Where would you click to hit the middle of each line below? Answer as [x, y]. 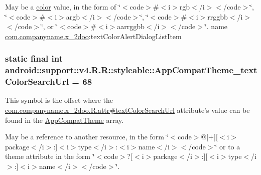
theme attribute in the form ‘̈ [50, 156]
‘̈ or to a [228, 146]
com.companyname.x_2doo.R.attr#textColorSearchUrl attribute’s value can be [127, 110]
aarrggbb [131, 26]
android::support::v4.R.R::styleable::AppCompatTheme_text [131, 70]
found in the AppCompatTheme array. [64, 120]
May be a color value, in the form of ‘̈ [63, 7]
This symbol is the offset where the [59, 100]
